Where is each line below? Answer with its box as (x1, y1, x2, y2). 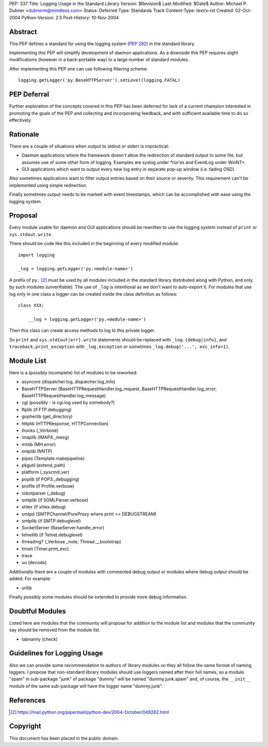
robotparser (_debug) (21, 490, 66, 496)
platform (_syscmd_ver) (21, 469, 69, 475)
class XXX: (18, 303, 45, 308)
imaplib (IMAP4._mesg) (21, 434, 69, 440)
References (9, 696, 46, 704)
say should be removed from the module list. (9, 627, 101, 633)
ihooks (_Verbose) (21, 427, 59, 433)
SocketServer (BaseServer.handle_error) (21, 525, 104, 531)
